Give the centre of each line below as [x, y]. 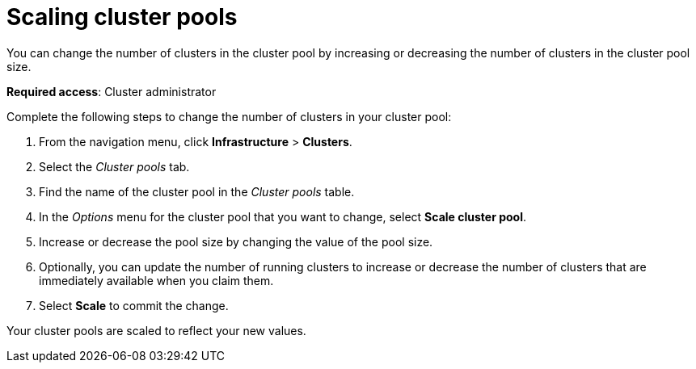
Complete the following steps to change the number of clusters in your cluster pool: [229, 116]
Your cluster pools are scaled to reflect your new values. [156, 330]
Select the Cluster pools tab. [114, 166]
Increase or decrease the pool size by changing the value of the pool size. [236, 241]
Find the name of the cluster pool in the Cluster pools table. [197, 191]
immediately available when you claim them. [156, 280]
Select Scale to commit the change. [134, 305]
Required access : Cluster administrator [112, 91]
